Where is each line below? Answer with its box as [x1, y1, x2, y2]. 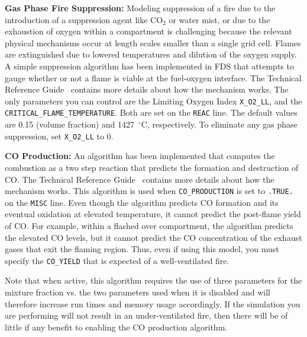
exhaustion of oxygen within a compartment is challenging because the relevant [5, 25, 292, 37]
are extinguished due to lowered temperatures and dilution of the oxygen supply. [5, 48, 297, 61]
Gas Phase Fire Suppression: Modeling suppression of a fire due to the [5, 2, 276, 14]
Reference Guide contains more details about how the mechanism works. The [5, 83, 289, 96]
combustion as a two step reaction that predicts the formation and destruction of [5, 161, 299, 173]
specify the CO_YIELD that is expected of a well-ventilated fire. [5, 254, 230, 266]
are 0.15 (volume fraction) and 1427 [5, 118, 135, 131]
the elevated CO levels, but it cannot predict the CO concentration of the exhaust [5, 231, 302, 243]
